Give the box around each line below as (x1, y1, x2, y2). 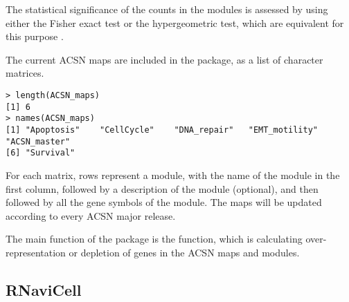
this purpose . (6, 29, 64, 44)
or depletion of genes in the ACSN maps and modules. (69, 245, 300, 259)
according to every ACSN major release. (6, 208, 176, 223)
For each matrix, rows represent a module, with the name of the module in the (6, 167, 340, 182)
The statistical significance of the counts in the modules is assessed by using (6, 2, 328, 16)
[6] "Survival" (6, 148, 75, 158)
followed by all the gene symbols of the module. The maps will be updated (6, 195, 322, 209)
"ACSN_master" (6, 136, 71, 147)
